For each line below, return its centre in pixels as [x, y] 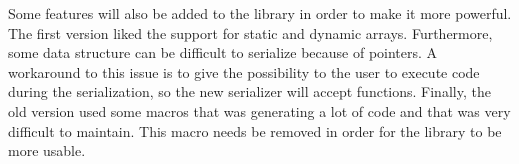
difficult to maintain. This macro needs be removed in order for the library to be [255, 130]
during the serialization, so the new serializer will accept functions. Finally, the [249, 91]
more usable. [47, 150]
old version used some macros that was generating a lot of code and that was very [259, 110]
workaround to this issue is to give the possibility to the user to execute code [244, 71]
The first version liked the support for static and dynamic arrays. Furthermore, [250, 32]
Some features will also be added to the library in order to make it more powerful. [260, 13]
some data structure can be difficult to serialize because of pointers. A [223, 52]
